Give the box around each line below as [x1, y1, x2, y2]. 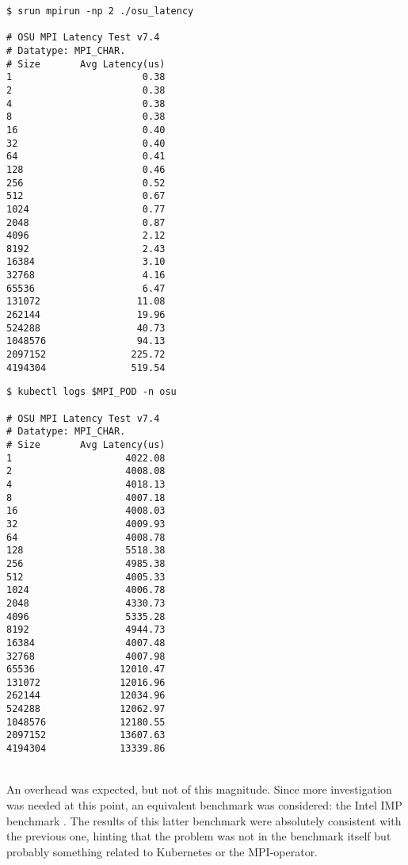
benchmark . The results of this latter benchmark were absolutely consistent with [6, 812, 402, 829]
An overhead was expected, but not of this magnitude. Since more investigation [6, 781, 392, 798]
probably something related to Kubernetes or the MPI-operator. [6, 843, 318, 859]
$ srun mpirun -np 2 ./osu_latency [6, 6, 194, 17]
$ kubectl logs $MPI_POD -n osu [6, 386, 177, 398]
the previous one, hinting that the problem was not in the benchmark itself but [6, 828, 391, 844]
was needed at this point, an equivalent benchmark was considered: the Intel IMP [6, 796, 402, 813]
